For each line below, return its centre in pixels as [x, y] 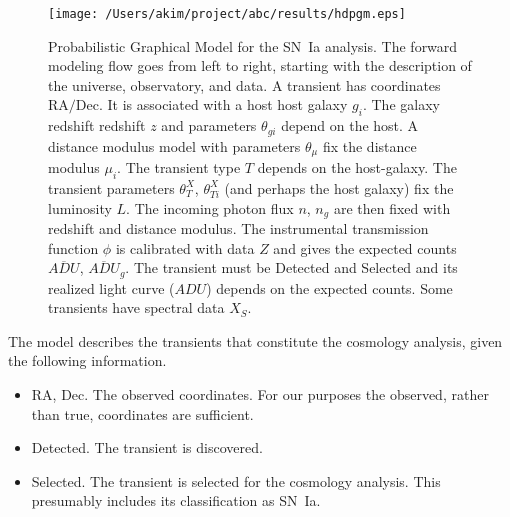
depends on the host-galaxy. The [357, 167]
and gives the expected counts [365, 247]
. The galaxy [401, 104]
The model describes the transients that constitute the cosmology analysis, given [255, 340]
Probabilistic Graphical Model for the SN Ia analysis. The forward [253, 45]
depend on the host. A [350, 125]
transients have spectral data [136, 307]
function [73, 247]
